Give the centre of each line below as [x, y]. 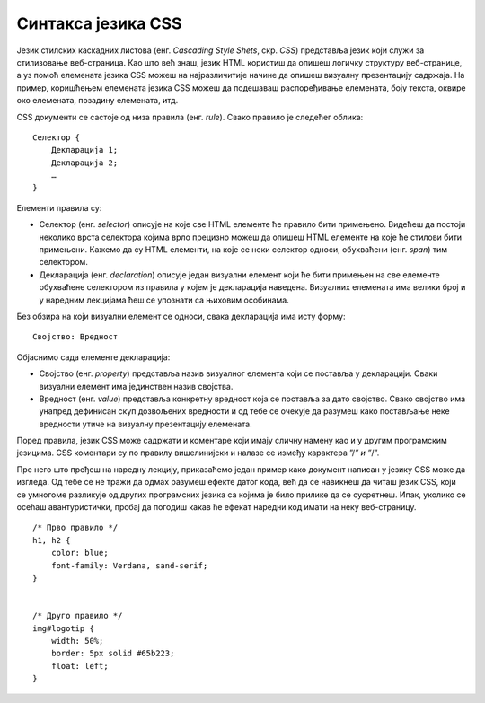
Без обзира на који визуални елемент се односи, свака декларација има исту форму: [181, 316]
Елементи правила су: [59, 207]
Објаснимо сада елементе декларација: [93, 357]
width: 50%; [77, 641]
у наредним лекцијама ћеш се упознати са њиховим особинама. [164, 300]
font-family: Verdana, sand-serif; [129, 565]
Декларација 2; [84, 163]
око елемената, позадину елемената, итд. [97, 101]
